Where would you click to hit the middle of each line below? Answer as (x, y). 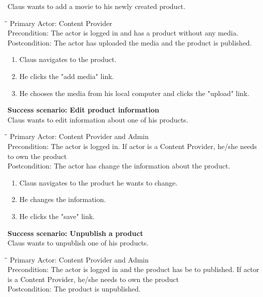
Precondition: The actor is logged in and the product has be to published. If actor (134, 269)
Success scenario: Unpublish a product (75, 233)
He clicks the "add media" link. (67, 76)
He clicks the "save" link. (57, 216)
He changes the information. (63, 199)
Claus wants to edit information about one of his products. (98, 119)
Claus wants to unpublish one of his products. (78, 243)
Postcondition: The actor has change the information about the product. (119, 166)
